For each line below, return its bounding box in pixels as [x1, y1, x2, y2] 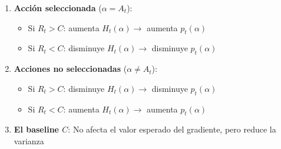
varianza [14, 134, 44, 147]
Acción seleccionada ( [14, 2, 102, 14]
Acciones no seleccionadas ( [14, 62, 127, 75]
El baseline [14, 123, 59, 135]
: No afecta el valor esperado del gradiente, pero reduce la [68, 123, 276, 135]
